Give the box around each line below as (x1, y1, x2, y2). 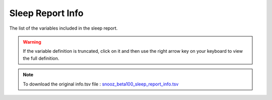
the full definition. (23, 55, 59, 61)
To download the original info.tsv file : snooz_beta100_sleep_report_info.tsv (23, 81, 179, 87)
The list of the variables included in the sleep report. (9, 25, 118, 31)
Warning (23, 39, 41, 45)
